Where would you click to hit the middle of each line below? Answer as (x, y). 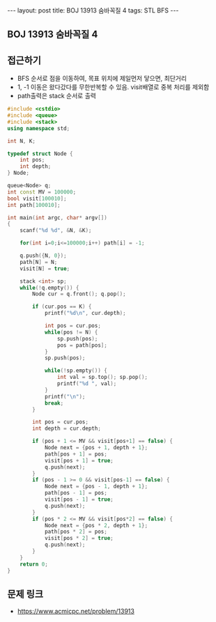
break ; (54, 403)
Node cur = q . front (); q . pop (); (79, 294)
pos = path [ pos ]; (82, 345)
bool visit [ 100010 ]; (37, 199)
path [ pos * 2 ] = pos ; (76, 532)
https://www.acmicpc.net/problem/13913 (76, 612)
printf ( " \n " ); (65, 396)
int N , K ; (22, 141)
